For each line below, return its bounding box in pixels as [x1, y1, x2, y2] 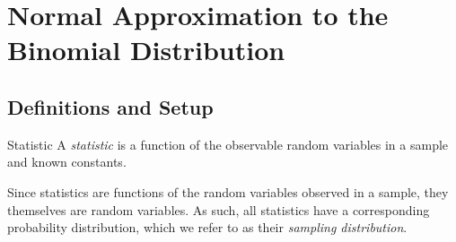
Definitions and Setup [7, 92, 214, 120]
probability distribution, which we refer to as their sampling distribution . [7, 218, 408, 237]
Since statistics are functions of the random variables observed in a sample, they [7, 182, 449, 201]
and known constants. [7, 152, 127, 171]
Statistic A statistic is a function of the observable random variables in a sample [7, 134, 449, 153]
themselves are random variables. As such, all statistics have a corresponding [7, 200, 430, 219]
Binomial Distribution [7, 31, 285, 68]
